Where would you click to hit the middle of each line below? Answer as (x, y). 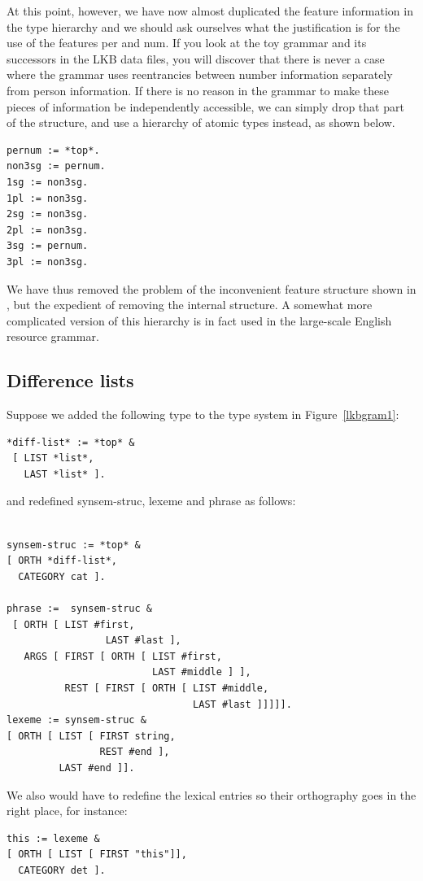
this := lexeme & (53, 838)
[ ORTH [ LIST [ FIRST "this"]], (97, 855)
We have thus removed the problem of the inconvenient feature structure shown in (211, 288)
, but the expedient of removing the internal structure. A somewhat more (190, 305)
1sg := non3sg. (48, 182)
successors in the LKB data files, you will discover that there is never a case (196, 58)
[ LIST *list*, (53, 458)
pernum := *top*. (53, 150)
